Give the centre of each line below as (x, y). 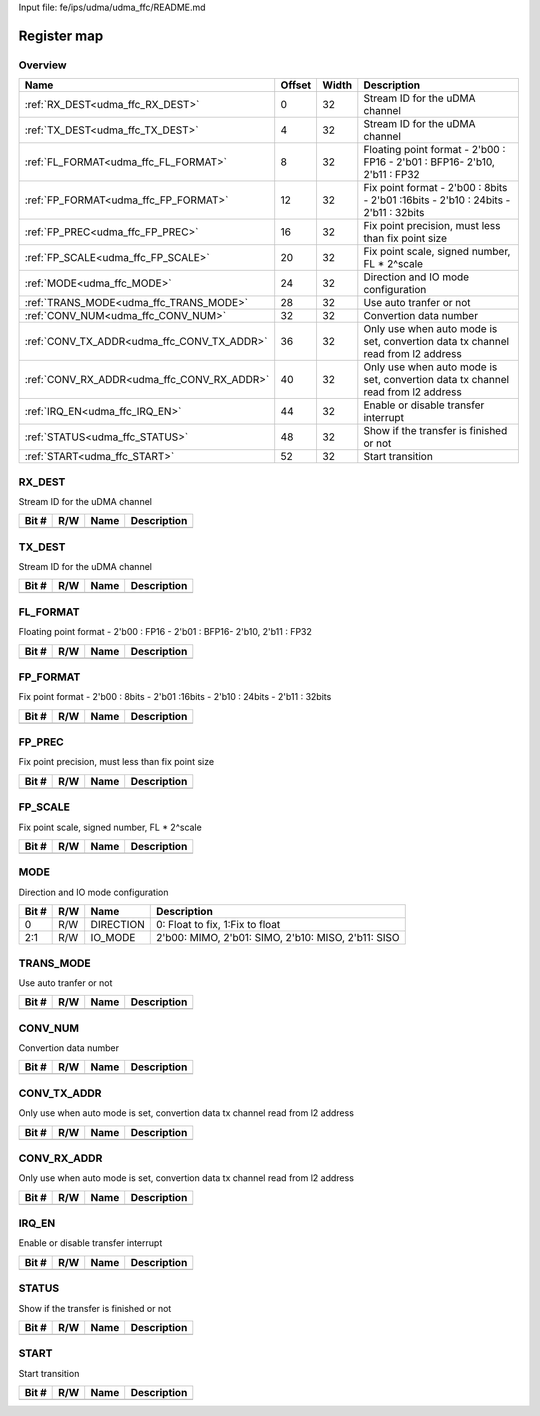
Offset (296, 85)
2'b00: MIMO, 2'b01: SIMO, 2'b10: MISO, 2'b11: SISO (277, 938)
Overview (42, 65)
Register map (61, 35)
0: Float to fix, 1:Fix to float (218, 925)
